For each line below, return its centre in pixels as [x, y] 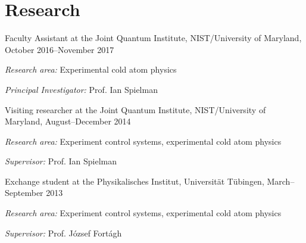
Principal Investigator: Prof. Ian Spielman [81, 89]
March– [281, 181]
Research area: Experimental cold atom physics [91, 69]
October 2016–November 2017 [60, 49]
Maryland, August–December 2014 [68, 121]
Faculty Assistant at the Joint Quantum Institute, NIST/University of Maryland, [153, 38]
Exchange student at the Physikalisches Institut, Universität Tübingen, [135, 181]
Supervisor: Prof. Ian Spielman [61, 161]
